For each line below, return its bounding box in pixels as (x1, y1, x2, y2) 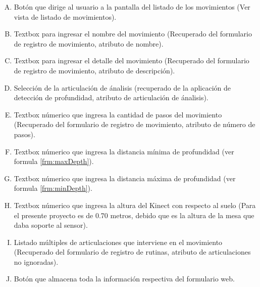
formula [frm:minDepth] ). (14, 183, 92, 193)
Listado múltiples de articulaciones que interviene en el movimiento (14, 236, 223, 247)
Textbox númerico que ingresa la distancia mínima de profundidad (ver (14, 146, 234, 156)
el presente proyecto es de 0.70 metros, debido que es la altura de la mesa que (14, 210, 254, 220)
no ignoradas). (14, 256, 59, 267)
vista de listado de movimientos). (14, 11, 117, 22)
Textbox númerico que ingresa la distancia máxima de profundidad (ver (14, 173, 236, 183)
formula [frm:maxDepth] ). (14, 156, 94, 167)
